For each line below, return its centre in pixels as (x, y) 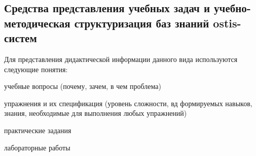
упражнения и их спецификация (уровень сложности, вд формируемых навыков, (128, 103)
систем (21, 38)
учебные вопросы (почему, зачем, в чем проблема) (83, 86)
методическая (37, 23)
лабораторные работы (37, 147)
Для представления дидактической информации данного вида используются (121, 59)
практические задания (38, 130)
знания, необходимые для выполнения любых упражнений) (96, 113)
